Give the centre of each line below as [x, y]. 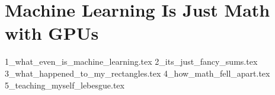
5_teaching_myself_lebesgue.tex [65, 85]
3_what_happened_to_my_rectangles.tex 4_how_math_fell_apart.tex [137, 73]
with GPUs [52, 33]
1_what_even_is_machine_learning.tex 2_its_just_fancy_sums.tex [131, 61]
